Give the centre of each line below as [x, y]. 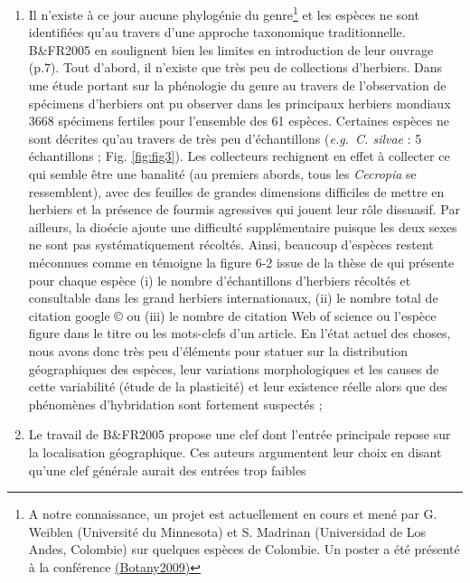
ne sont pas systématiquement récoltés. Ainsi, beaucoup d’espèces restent [231, 244]
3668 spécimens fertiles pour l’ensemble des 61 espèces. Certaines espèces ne [239, 121]
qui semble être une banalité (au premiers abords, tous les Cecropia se [222, 174]
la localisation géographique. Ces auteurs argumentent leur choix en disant [235, 451]
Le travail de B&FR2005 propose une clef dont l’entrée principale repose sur [240, 434]
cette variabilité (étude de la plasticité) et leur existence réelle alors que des [238, 386]
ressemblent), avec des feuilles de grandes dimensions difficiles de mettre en [236, 191]
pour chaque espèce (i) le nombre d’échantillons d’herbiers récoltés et [220, 280]
